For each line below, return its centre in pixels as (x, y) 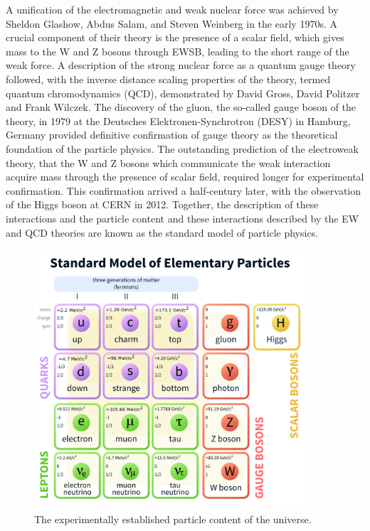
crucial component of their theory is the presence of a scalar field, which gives (175, 37)
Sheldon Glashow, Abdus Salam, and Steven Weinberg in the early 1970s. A (171, 23)
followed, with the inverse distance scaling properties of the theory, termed (168, 79)
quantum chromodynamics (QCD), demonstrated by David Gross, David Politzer (183, 93)
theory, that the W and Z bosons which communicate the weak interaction (168, 162)
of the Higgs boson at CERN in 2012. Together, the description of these (162, 204)
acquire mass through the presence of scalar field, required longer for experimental (185, 177)
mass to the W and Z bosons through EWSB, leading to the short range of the (178, 51)
